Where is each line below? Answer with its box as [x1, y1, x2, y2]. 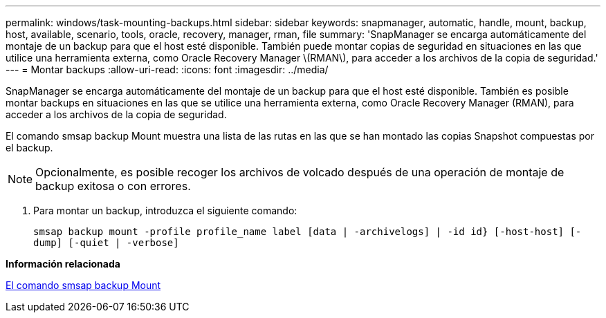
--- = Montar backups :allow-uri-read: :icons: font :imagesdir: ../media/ [6, 64, 329, 75]
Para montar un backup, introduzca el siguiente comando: [33, 205, 297, 216]
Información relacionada [6, 258, 120, 270]
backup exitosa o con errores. [35, 179, 191, 193]
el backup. [6, 142, 53, 153]
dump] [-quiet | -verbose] [33, 237, 179, 248]
